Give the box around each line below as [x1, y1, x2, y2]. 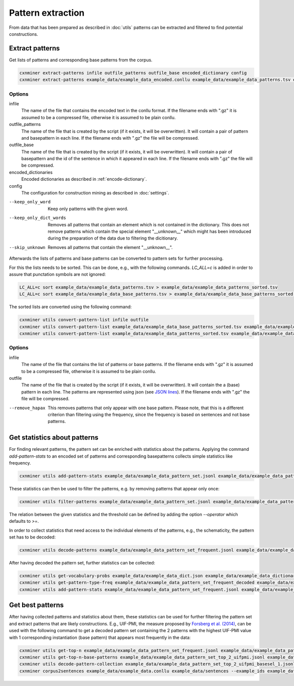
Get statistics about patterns [9, 434, 98, 442]
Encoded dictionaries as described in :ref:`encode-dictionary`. [21, 176, 147, 182]
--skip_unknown [9, 245, 46, 250]
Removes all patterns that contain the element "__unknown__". [48, 244, 173, 250]
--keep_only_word [9, 199, 51, 205]
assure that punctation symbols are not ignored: [9, 271, 106, 277]
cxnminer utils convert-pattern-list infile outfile [19, 317, 149, 323]
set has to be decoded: [9, 534, 56, 540]
